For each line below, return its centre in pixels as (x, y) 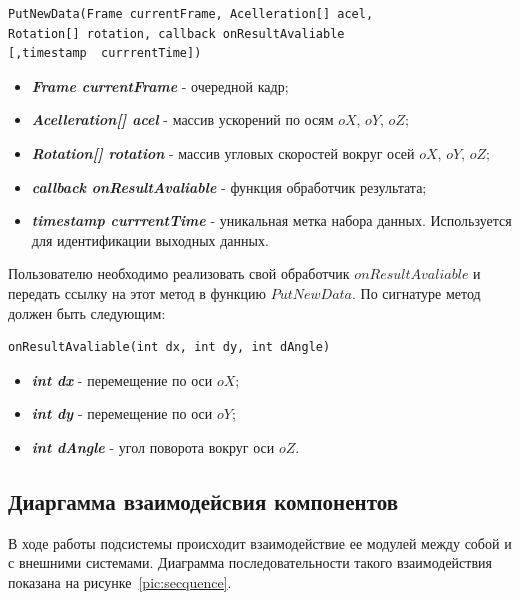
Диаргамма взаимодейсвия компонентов (203, 500)
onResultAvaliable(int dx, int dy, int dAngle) (169, 347)
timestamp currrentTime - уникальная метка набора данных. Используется (271, 220)
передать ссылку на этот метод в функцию (137, 292)
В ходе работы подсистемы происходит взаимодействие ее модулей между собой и (260, 542)
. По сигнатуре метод (416, 292)
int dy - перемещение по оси (122, 413)
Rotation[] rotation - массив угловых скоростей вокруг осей (223, 152)
